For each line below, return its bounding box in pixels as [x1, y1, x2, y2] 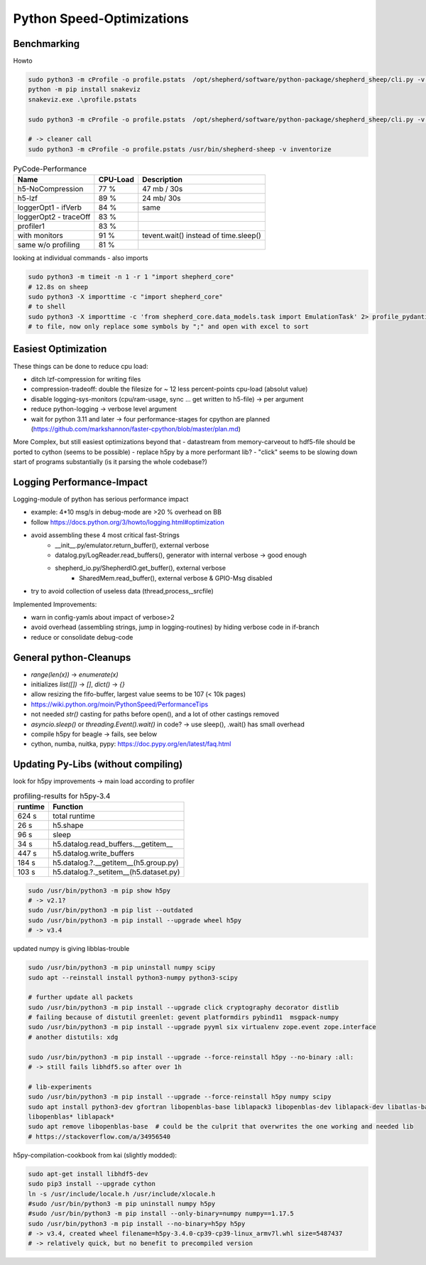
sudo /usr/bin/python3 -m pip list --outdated [28, 906, 193, 915]
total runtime [52, 811, 95, 821]
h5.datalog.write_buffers [52, 849, 135, 858]
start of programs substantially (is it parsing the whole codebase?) [13, 458, 207, 466]
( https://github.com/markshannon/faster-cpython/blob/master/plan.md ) [31, 424, 241, 433]
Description [142, 175, 182, 185]
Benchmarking [13, 38, 80, 50]
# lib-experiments [28, 1082, 92, 1091]
